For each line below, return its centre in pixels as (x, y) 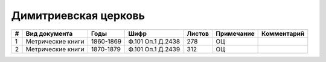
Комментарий (283, 33)
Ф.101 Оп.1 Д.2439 (154, 49)
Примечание (235, 33)
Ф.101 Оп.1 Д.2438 (154, 41)
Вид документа (49, 33)
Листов (198, 33)
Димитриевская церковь (78, 15)
